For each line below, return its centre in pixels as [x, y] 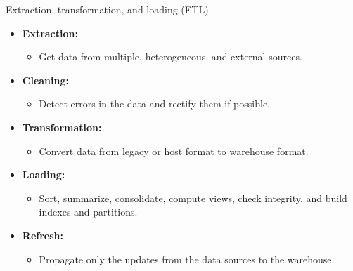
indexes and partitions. [88, 212]
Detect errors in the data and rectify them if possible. [155, 104]
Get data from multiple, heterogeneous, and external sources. [171, 57]
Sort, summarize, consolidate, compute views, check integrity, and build [193, 198]
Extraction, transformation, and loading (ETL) [107, 9]
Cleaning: [45, 80]
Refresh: [43, 235]
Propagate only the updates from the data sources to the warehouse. [187, 259]
